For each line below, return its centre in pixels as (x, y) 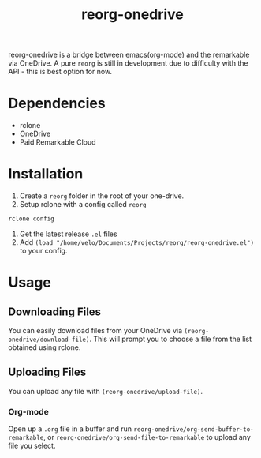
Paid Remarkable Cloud (58, 142)
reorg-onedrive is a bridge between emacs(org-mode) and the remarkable (129, 55)
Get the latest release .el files (68, 234)
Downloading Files (54, 312)
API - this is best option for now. (60, 72)
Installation (46, 174)
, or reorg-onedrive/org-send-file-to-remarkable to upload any (147, 437)
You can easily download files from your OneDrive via (95, 330)
